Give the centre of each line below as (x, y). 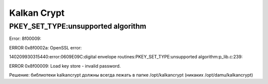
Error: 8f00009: (25, 39)
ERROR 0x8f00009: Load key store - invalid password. (65, 66)
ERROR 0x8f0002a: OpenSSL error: (45, 47)
